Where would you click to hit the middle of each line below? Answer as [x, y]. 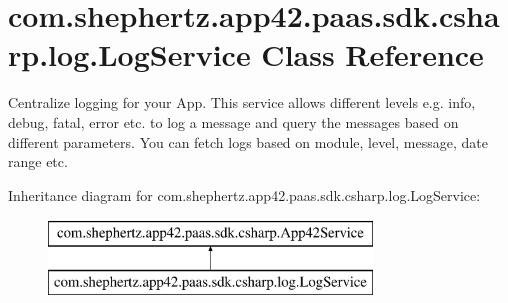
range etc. [38, 161]
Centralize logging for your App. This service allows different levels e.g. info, [242, 102]
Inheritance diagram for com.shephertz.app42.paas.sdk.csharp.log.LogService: [244, 194]
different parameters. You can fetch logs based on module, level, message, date [248, 141]
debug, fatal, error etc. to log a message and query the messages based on [233, 121]
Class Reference [372, 54]
